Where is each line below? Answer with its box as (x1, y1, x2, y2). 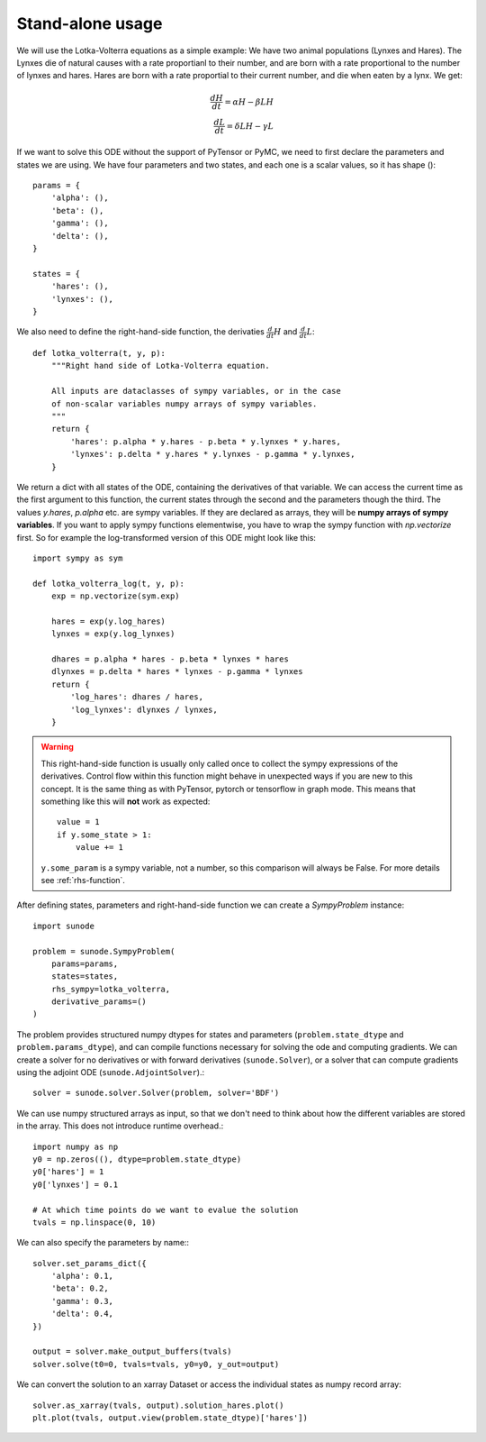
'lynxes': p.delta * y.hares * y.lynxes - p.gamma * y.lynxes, (70, 449, 355, 460)
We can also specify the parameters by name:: (16, 1237, 189, 1248)
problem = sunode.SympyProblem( (32, 946, 175, 956)
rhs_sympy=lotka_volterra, (50, 983, 171, 994)
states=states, (50, 972, 119, 981)
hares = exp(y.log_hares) (50, 616, 166, 626)
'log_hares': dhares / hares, (70, 692, 204, 702)
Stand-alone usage (16, 14, 163, 33)
